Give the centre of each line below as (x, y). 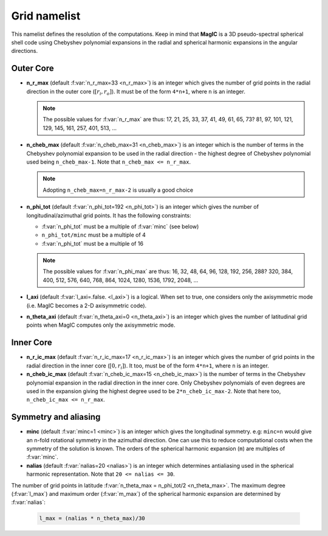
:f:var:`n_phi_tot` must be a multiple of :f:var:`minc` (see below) (120, 226)
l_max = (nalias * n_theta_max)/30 (92, 518)
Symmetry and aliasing (56, 417)
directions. (25, 51)
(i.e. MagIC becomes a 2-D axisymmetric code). (87, 305)
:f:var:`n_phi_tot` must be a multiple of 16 (93, 243)
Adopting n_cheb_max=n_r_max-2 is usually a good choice (118, 190)
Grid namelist (46, 16)
